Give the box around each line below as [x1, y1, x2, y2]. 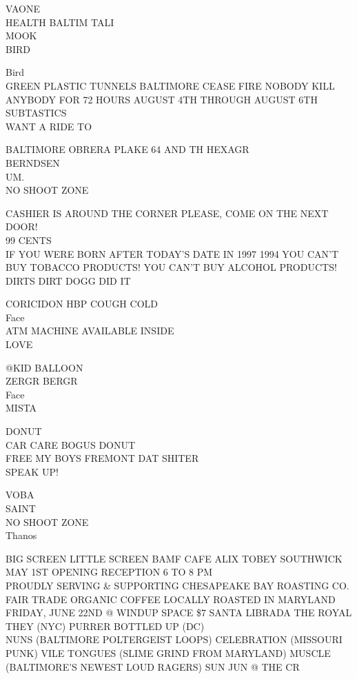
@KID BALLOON [6, 360, 83, 374]
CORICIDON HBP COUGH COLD [6, 296, 158, 311]
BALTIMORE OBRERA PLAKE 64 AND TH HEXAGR [6, 142, 249, 156]
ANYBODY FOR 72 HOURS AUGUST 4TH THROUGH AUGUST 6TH [6, 92, 318, 106]
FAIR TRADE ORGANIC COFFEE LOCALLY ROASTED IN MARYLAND [6, 591, 336, 606]
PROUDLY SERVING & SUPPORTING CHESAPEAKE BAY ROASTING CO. [6, 578, 349, 592]
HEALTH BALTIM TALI [6, 14, 114, 29]
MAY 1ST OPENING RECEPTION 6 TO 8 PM [6, 565, 213, 579]
